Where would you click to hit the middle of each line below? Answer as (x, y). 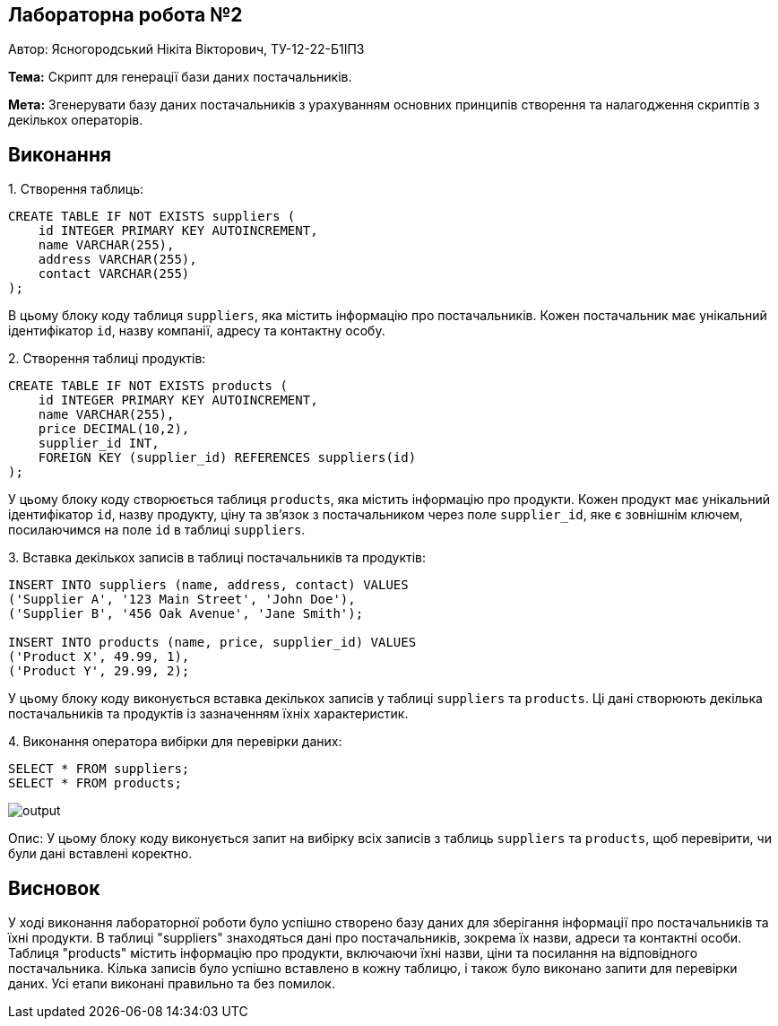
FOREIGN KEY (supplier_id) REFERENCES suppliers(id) (227, 458)
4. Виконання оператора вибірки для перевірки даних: (175, 742)
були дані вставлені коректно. (100, 854)
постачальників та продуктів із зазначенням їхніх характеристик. (208, 714)
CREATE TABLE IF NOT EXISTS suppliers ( (152, 217)
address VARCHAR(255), (117, 260)
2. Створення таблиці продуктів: (107, 359)
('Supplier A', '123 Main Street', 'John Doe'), (182, 600)
